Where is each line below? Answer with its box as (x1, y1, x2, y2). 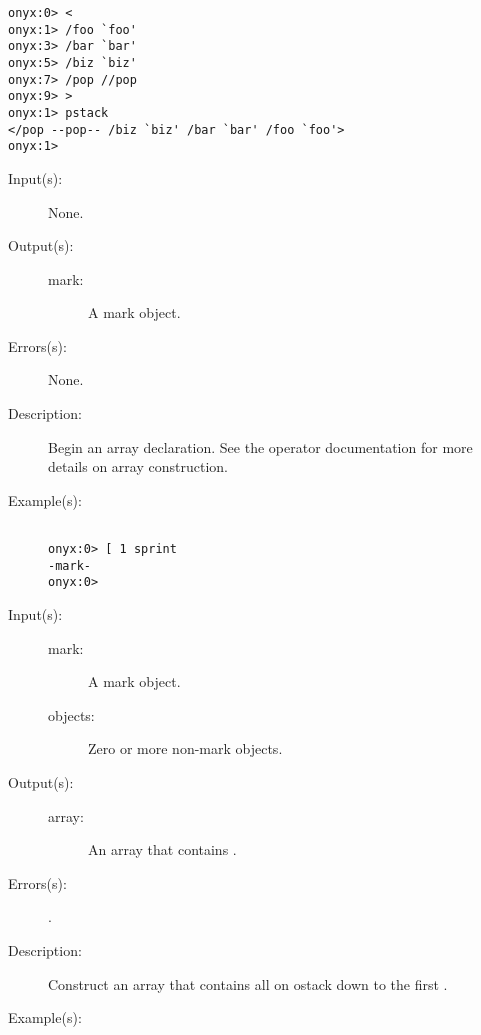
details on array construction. (48, 456, 228, 477)
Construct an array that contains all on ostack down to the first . (48, 973, 448, 994)
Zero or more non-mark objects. (88, 738, 283, 759)
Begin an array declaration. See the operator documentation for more (48, 436, 473, 457)
